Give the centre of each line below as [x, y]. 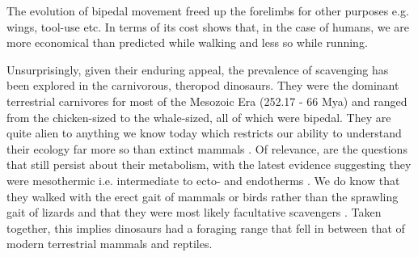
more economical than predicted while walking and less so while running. [187, 42]
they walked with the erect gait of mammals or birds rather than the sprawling [203, 196]
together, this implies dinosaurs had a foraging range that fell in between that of [206, 228]
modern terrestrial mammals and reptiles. [110, 244]
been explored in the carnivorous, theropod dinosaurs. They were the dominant [203, 85]
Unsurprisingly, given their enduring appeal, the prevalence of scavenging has [198, 69]
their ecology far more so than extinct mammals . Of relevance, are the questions [207, 148]
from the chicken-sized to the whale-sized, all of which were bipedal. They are [199, 117]
